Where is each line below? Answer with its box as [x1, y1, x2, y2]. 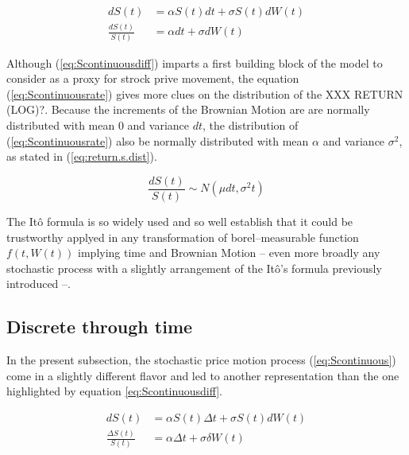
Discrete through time [6, 314, 193, 339]
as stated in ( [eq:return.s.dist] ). [6, 148, 157, 165]
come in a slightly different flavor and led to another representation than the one [6, 367, 399, 383]
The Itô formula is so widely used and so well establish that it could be [6, 212, 353, 229]
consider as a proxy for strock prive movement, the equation [6, 70, 299, 87]
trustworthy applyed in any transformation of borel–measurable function [6, 228, 359, 245]
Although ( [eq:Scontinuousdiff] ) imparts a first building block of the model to [6, 54, 383, 71]
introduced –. [6, 275, 71, 292]
